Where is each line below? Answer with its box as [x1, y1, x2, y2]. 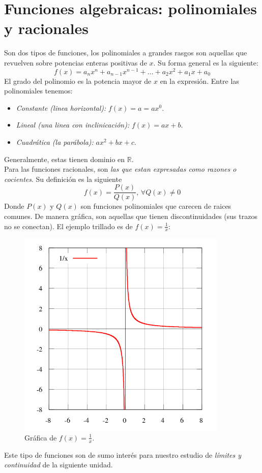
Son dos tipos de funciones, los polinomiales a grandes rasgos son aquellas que [4, 47, 247, 58]
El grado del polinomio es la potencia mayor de [4, 75, 152, 86]
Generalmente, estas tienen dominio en [4, 153, 125, 164]
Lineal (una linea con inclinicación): [16, 119, 130, 130]
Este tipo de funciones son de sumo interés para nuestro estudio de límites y [4, 449, 242, 460]
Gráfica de [24, 432, 57, 443]
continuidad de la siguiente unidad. [4, 459, 113, 470]
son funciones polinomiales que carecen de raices [80, 201, 231, 211]
